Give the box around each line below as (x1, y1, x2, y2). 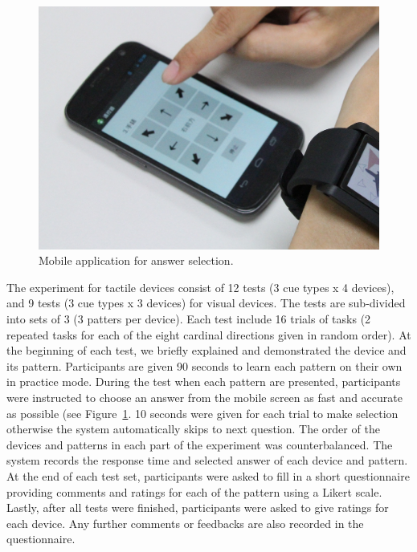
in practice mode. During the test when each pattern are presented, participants (6, 373, 401, 390)
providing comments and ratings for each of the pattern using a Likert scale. (6, 483, 382, 500)
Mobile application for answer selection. (39, 252, 234, 269)
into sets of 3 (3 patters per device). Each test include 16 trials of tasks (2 (6, 310, 371, 327)
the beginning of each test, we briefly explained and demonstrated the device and (6, 342, 407, 359)
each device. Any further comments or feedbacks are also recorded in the (6, 514, 364, 531)
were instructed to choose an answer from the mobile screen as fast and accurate (6, 389, 403, 406)
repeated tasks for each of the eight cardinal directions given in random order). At (6, 326, 411, 343)
